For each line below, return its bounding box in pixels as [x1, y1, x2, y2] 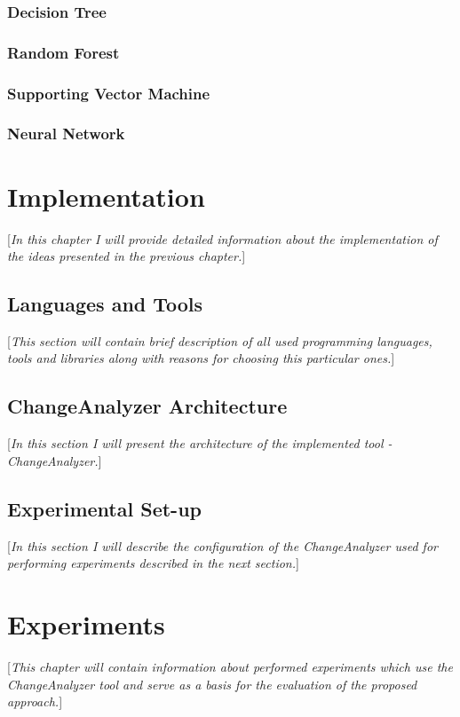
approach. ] [7, 692, 63, 711]
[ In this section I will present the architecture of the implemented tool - [7, 434, 393, 453]
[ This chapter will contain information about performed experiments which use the [7, 657, 453, 675]
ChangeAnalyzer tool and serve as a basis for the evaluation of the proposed [7, 674, 417, 693]
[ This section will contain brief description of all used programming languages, [7, 331, 432, 350]
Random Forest [7, 41, 120, 63]
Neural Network [7, 122, 125, 145]
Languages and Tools [7, 290, 203, 318]
